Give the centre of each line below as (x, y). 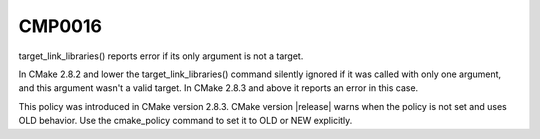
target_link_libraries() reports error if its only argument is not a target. (161, 56)
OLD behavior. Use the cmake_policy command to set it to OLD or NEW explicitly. (185, 121)
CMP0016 (60, 26)
